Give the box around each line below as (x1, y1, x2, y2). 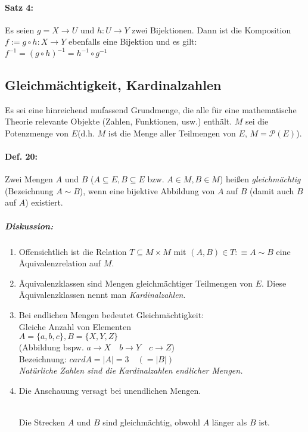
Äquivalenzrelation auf (18, 257, 101, 269)
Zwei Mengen (5, 173, 53, 185)
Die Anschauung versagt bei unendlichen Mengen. (18, 384, 201, 396)
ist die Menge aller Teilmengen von (108, 126, 236, 139)
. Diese (262, 276, 287, 289)
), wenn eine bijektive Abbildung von (79, 184, 215, 197)
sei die (245, 115, 269, 128)
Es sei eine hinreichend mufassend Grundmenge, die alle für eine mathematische (5, 103, 297, 116)
